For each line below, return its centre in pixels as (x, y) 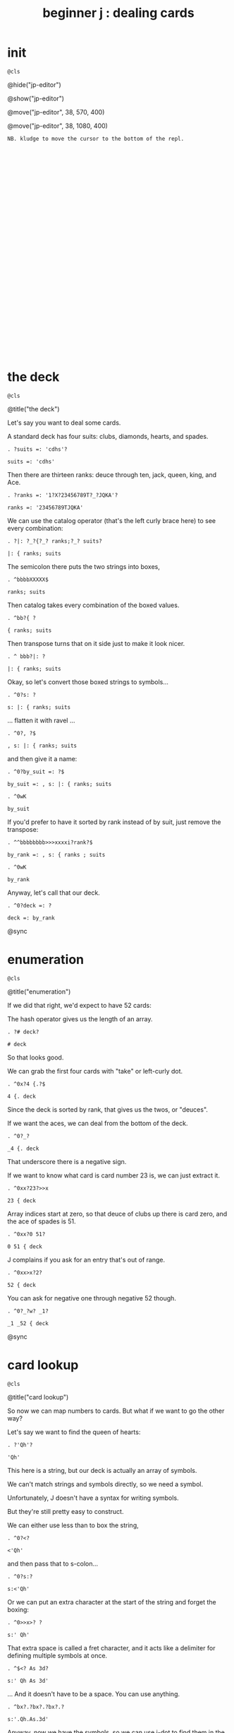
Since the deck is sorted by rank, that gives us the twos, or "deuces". (107, 1109)
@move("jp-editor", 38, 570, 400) (56, 112)
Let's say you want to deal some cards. (64, 423)
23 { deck (22, 1200)
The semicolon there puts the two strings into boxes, (84, 566)
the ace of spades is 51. (42, 1221)
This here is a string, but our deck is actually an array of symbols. (102, 1470)
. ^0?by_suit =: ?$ (36, 772)
